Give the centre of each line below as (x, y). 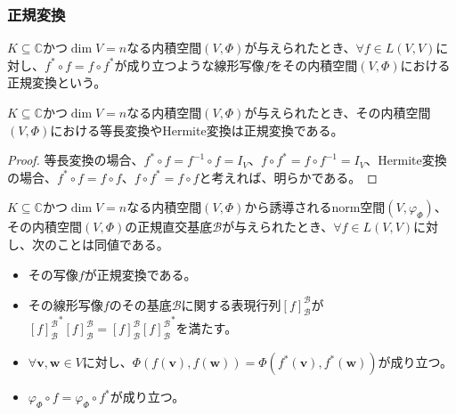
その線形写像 (65, 304)
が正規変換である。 (140, 274)
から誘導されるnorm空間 (315, 207)
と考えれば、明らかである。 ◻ (288, 177)
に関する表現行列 (231, 304)
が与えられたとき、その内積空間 (338, 112)
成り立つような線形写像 (195, 65)
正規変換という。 (57, 82)
